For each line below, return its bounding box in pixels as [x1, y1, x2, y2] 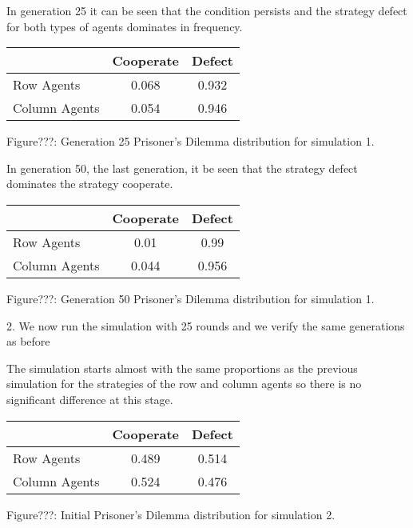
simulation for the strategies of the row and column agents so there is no [6, 375, 362, 392]
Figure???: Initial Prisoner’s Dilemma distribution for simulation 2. [6, 506, 336, 522]
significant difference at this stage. [6, 390, 173, 407]
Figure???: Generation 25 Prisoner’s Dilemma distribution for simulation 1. [6, 133, 375, 150]
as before [6, 333, 50, 350]
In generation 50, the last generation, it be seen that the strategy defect [6, 159, 358, 176]
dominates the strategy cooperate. [6, 175, 173, 192]
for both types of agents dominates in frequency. [6, 18, 243, 34]
